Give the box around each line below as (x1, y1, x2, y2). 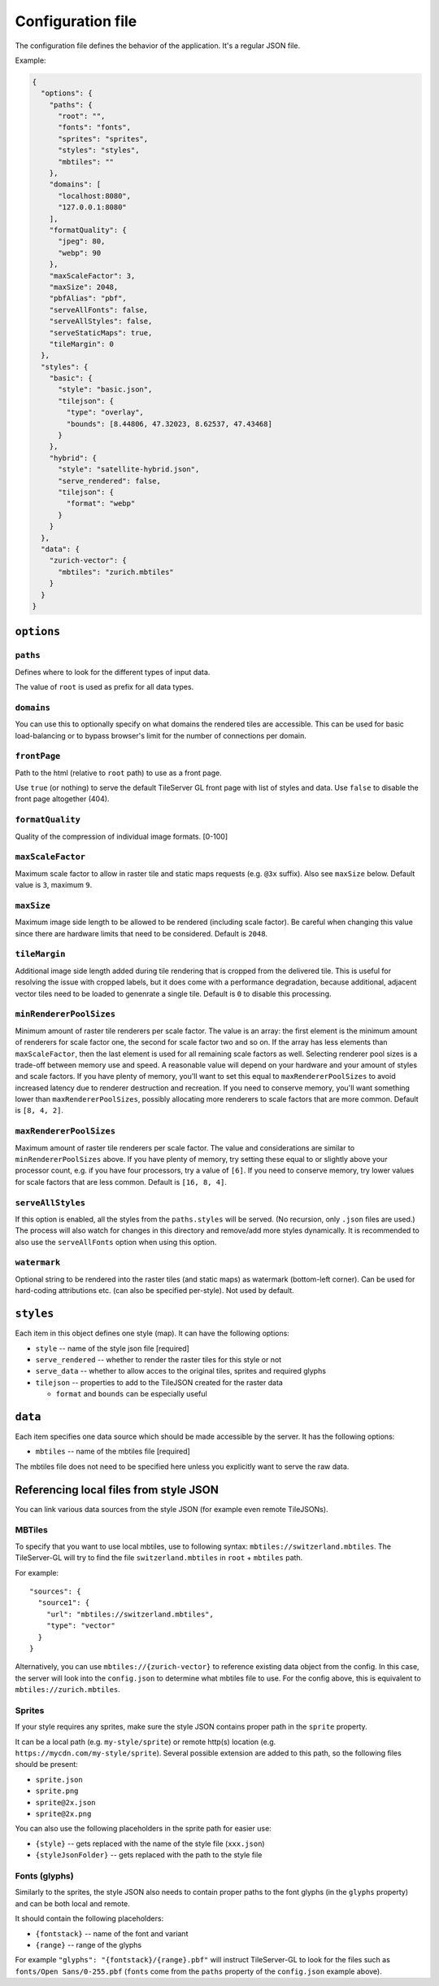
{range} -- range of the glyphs (35, 1940, 142, 1949)
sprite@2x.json (35, 1798, 97, 1807)
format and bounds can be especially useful (55, 1389, 207, 1399)
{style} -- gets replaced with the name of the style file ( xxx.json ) (35, 1839, 265, 1848)
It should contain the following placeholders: (15, 1914, 164, 1923)
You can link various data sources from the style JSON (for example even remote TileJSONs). (15, 1504, 328, 1514)
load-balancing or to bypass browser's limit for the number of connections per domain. (15, 730, 306, 740)
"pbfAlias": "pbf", (49, 294, 128, 303)
